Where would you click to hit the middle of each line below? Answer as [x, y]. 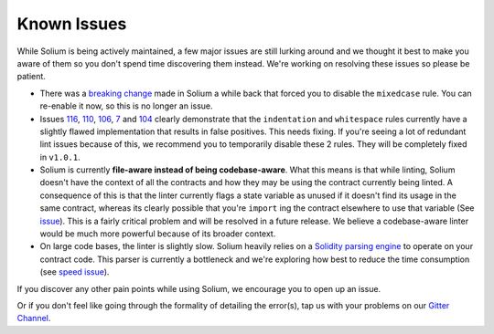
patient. [31, 77]
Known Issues [72, 24]
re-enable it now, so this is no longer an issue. [127, 106]
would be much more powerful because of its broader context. [158, 234]
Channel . [34, 318]
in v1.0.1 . [60, 157]
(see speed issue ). [75, 272]
